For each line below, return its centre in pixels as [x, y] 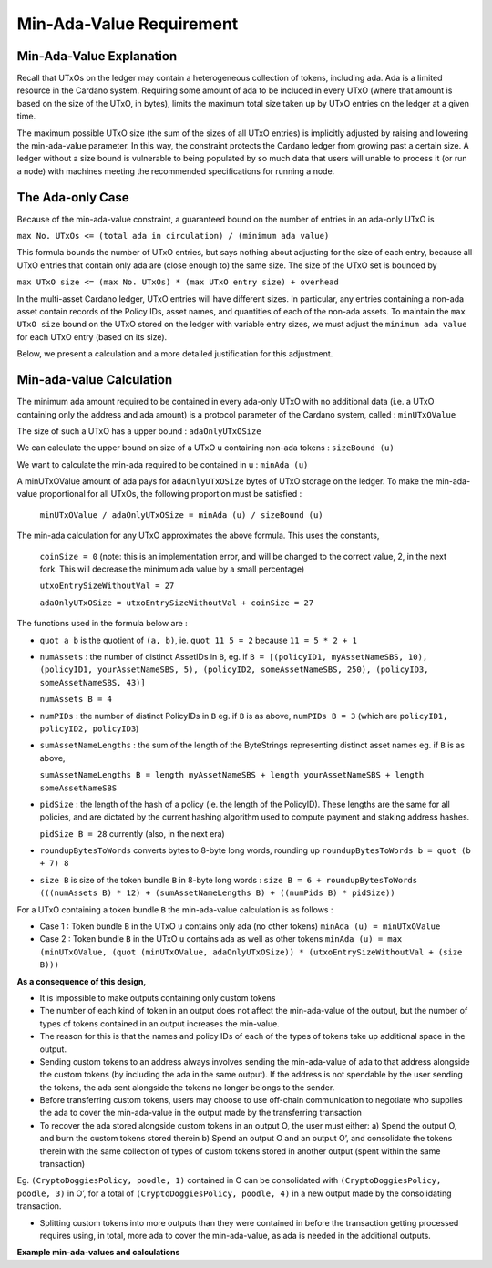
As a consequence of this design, [82, 981]
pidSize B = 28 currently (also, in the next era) [132, 833]
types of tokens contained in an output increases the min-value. [159, 1023]
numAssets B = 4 [76, 699]
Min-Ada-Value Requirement [128, 24]
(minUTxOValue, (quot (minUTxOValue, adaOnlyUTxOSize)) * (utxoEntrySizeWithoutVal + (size [251, 952]
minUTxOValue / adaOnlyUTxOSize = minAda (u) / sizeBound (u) [181, 515]
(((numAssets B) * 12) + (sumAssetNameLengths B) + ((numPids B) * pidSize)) [217, 893]
